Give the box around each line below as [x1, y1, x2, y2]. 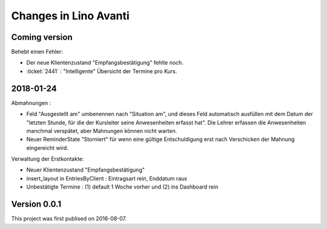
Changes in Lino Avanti [11, 9, 130, 22]
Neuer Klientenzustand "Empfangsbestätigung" [26, 166, 145, 173]
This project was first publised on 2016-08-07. [11, 215, 127, 222]
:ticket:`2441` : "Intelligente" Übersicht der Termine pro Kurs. [26, 67, 177, 75]
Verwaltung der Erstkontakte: [11, 155, 84, 163]
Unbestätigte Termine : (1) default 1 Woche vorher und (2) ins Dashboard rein [26, 183, 219, 190]
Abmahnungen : [11, 99, 51, 106]
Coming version [11, 32, 73, 42]
